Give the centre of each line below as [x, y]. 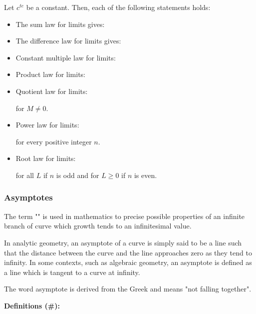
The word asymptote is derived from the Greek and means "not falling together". [128, 289]
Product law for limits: [50, 74]
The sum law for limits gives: [60, 24]
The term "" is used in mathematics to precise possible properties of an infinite [125, 216]
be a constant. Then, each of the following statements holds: [118, 7]
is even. [145, 175]
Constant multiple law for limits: [66, 57]
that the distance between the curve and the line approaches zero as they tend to [128, 252]
